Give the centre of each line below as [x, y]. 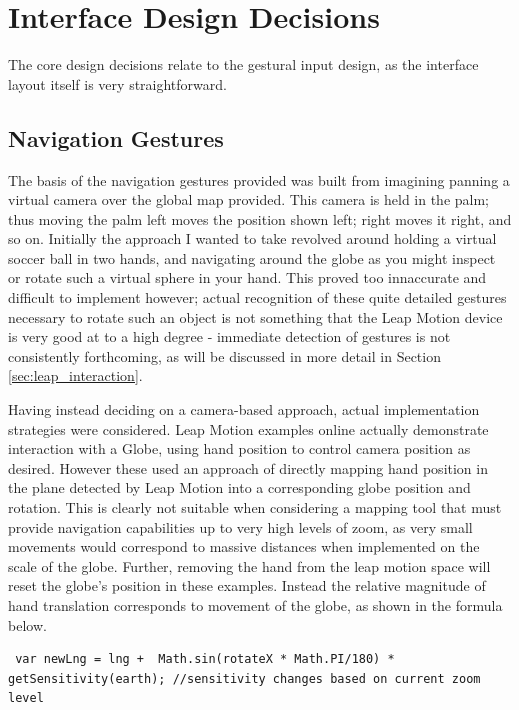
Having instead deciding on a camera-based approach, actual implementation [244, 409]
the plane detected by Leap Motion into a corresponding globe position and [239, 487]
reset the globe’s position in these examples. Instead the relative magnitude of [247, 585]
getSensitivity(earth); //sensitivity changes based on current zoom [244, 678]
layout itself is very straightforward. [117, 83]
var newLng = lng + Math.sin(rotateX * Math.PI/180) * [205, 659]
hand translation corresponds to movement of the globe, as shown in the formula [255, 604]
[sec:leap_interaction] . [75, 375]
